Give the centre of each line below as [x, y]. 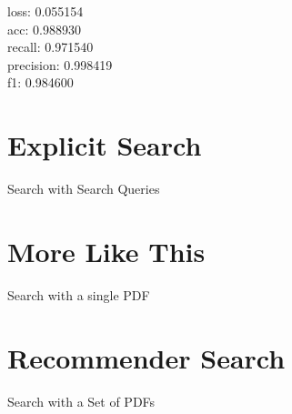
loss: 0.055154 [45, 11]
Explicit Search [105, 145]
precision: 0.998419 [60, 64]
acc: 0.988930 [44, 29]
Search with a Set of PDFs [81, 401]
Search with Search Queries [84, 189]
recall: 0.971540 [50, 47]
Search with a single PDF [79, 294]
